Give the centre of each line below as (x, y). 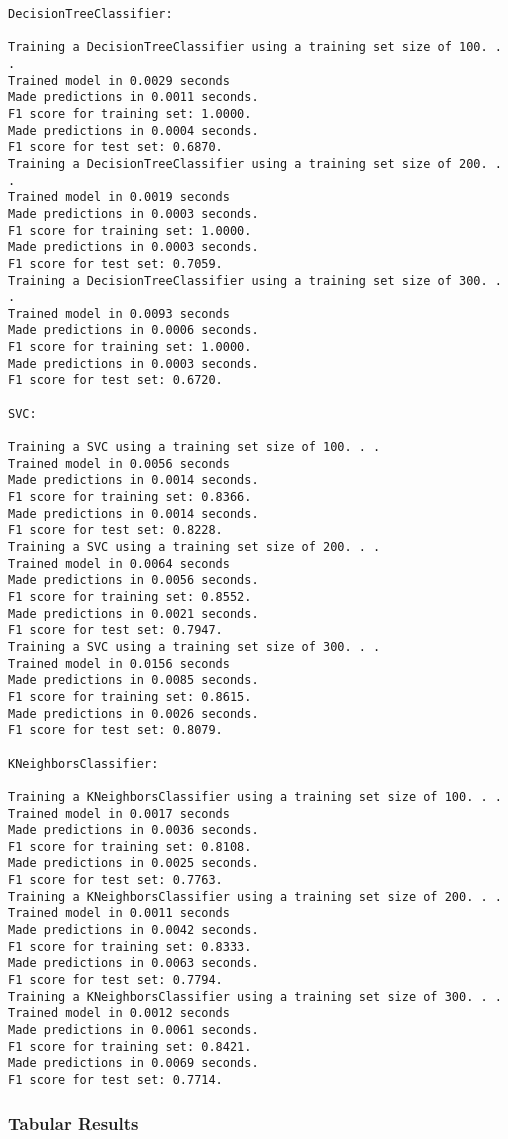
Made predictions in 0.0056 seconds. (133, 580)
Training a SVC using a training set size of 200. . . (194, 547)
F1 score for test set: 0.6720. (115, 380)
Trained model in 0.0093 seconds (119, 313)
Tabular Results (73, 1122)
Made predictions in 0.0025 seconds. (133, 863)
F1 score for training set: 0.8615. (130, 696)
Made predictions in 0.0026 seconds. (133, 713)
